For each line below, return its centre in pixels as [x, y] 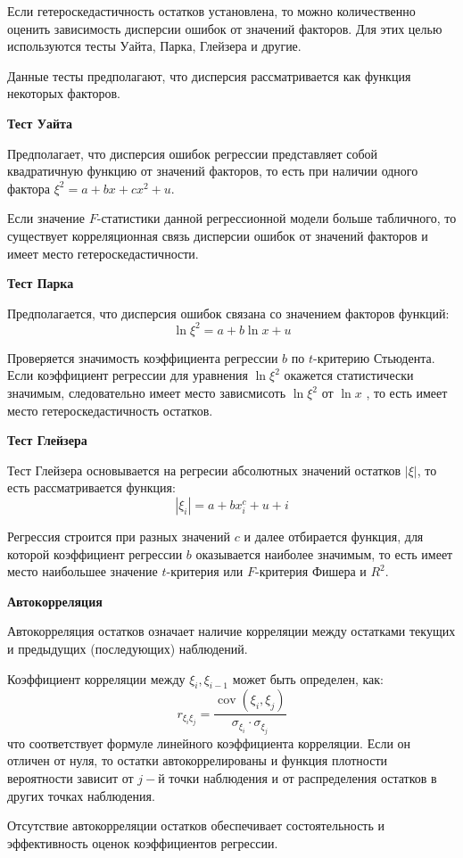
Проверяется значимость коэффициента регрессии [143, 357]
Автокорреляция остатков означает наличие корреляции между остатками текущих [231, 631]
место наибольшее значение [83, 571]
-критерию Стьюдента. [374, 357]
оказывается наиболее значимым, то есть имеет [324, 553]
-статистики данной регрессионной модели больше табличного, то [277, 218]
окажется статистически [349, 375]
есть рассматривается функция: [91, 487]
